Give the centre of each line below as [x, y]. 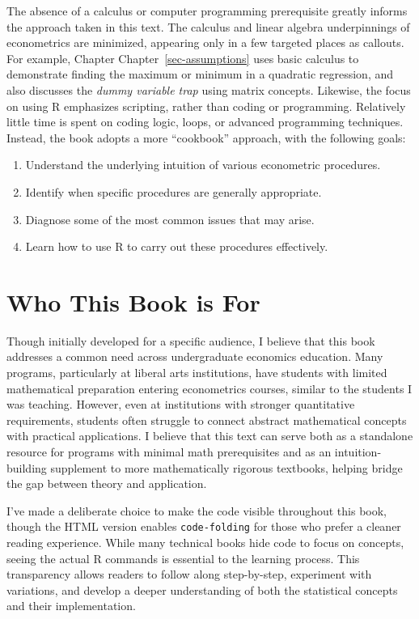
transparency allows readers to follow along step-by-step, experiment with [189, 574]
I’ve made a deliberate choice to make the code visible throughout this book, [197, 510]
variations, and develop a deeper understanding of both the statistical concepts [202, 589]
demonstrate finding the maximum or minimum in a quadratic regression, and [200, 74]
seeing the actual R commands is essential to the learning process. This [183, 558]
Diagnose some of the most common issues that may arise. [170, 219]
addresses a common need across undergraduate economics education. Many [195, 356]
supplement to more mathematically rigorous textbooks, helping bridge [226, 467]
